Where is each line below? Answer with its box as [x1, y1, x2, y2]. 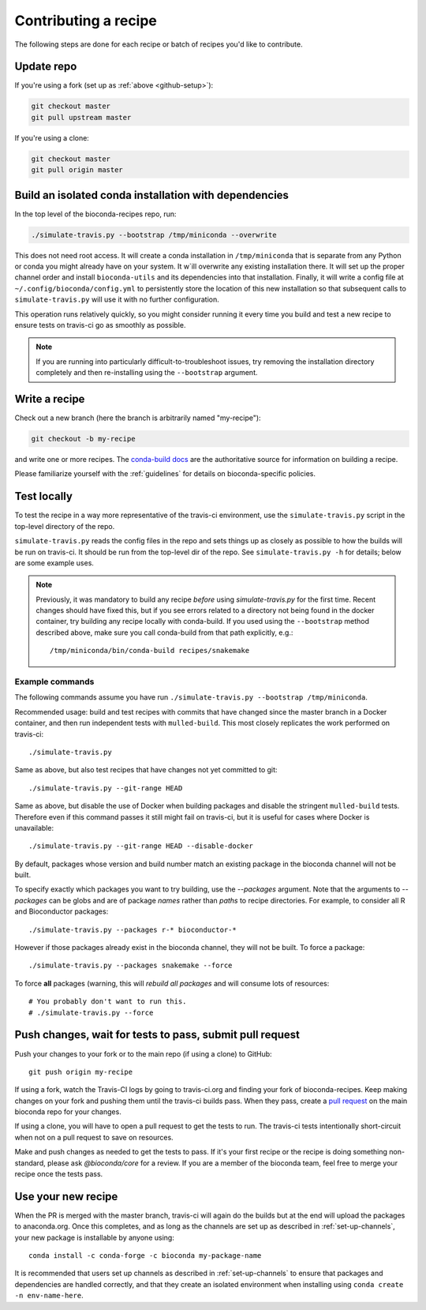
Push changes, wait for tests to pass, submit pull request [14, 1028, 300, 1042]
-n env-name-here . [14, 1291, 84, 1301]
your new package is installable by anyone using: [14, 1233, 175, 1242]
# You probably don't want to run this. [28, 997, 187, 1006]
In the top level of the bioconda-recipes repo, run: [14, 209, 177, 219]
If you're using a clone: [14, 133, 90, 142]
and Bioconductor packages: [14, 906, 109, 916]
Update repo [14, 60, 77, 73]
